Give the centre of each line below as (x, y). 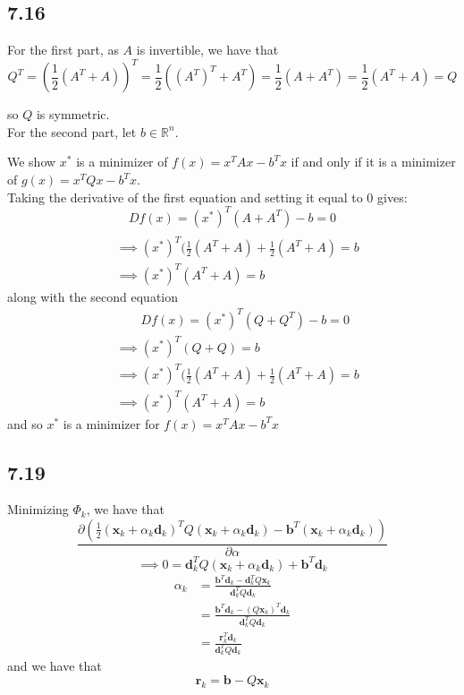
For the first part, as (63, 50)
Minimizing (38, 509)
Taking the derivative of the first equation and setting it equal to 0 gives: (207, 197)
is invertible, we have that (207, 50)
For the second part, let (72, 131)
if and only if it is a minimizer (373, 162)
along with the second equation (93, 296)
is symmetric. (73, 114)
